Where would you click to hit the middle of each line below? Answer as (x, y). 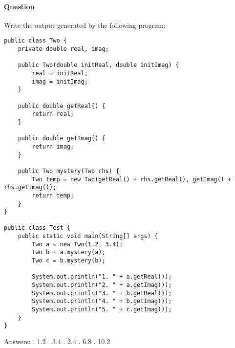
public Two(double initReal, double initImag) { (98, 65)
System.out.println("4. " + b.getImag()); (102, 301)
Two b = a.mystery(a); (69, 252)
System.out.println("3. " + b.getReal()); (102, 293)
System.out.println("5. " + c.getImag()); (102, 310)
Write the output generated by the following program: (85, 25)
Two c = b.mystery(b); (69, 261)
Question (19, 6)
